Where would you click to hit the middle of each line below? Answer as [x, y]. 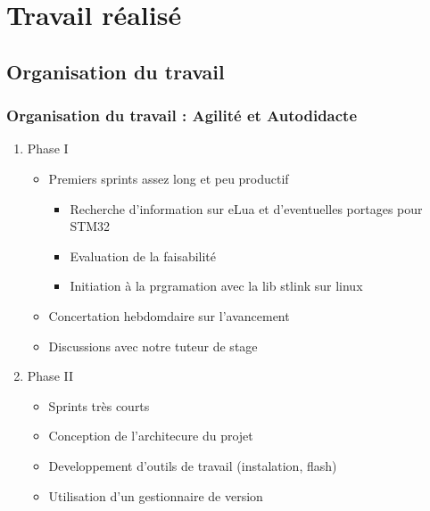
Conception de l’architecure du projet [151, 436]
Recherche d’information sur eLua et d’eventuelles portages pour [246, 208]
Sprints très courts [99, 405]
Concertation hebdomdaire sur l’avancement [169, 315]
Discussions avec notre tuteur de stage [153, 346]
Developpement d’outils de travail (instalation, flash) [193, 465]
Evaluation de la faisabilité [143, 255]
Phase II [50, 376]
